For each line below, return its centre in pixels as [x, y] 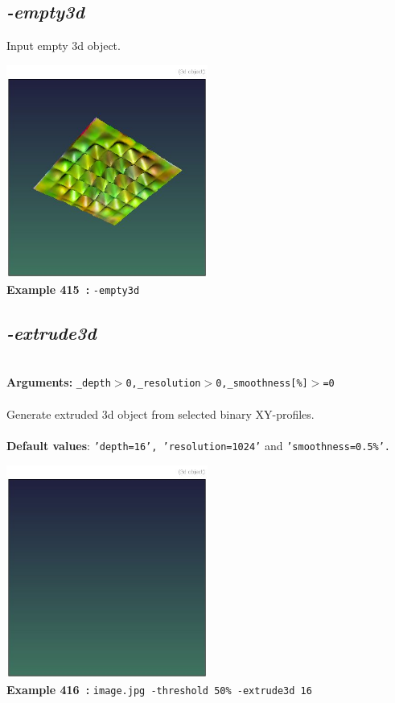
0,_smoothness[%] [262, 384]
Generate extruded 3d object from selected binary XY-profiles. [160, 414]
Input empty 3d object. [64, 45]
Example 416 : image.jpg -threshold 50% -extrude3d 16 [159, 689]
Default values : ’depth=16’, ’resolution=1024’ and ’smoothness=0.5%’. [199, 445]
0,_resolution [163, 384]
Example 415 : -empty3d [73, 289]
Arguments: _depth [59, 382]
